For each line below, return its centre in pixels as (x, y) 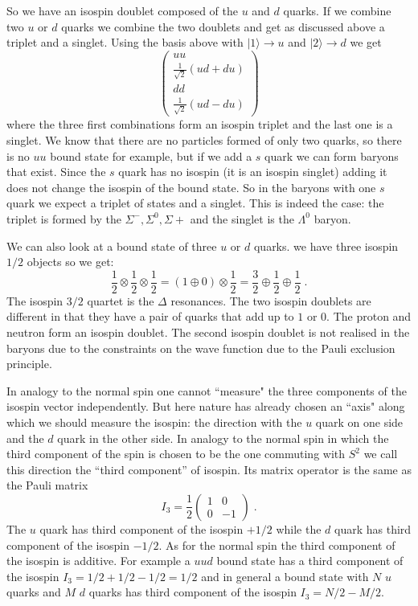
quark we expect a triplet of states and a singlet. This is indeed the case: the (195, 203)
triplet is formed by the (64, 218)
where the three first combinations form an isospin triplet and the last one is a (200, 124)
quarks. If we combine (337, 10)
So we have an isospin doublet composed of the (122, 10)
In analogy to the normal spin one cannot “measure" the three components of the (207, 390)
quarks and (34, 592)
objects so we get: (70, 262)
